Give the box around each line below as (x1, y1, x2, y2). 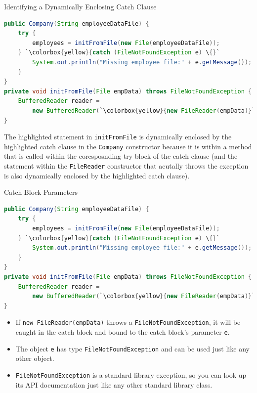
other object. (15, 353, 54, 363)
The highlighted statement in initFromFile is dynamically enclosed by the (4, 131, 232, 142)
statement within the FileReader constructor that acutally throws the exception (4, 161, 249, 171)
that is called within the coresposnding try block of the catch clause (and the (4, 151, 238, 161)
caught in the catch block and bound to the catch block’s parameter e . (15, 327, 230, 337)
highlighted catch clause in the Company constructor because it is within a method (4, 141, 252, 151)
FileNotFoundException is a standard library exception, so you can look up (15, 369, 247, 380)
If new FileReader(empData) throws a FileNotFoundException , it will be (15, 317, 241, 327)
